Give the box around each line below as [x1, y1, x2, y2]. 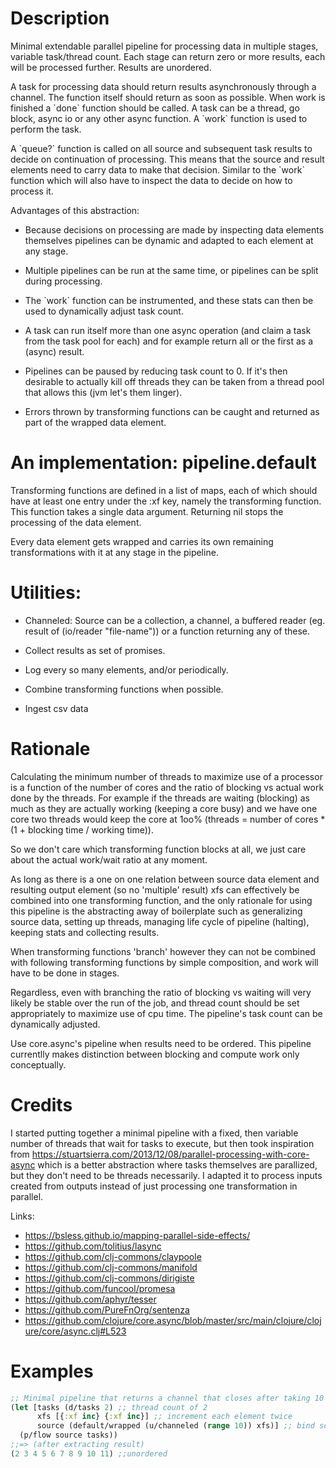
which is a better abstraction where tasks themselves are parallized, [37, 1158, 318, 1171]
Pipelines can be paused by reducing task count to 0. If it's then [24, 365, 288, 377]
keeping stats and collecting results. [10, 926, 160, 938]
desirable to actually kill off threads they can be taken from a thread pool [24, 375, 325, 387]
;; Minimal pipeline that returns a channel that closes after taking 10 [10, 1393, 325, 1403]
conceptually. [10, 1058, 67, 1071]
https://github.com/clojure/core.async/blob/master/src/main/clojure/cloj [24, 1314, 322, 1326]
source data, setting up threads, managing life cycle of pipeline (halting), [10, 915, 310, 927]
